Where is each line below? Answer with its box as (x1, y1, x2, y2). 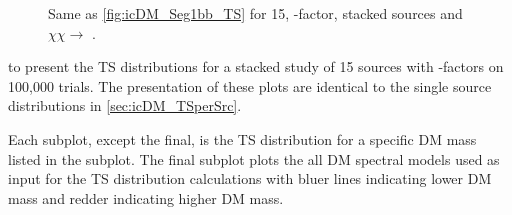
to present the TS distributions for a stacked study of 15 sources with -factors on (8, 56, 504, 77)
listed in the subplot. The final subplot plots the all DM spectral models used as (8, 148, 500, 169)
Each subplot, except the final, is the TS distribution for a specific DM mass (8, 128, 477, 149)
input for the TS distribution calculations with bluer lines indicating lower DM (8, 168, 492, 189)
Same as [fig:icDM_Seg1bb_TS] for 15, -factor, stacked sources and (48, 3, 463, 23)
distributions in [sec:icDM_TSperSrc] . (8, 95, 242, 116)
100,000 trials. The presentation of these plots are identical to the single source (8, 75, 492, 96)
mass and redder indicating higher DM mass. (8, 187, 284, 208)
